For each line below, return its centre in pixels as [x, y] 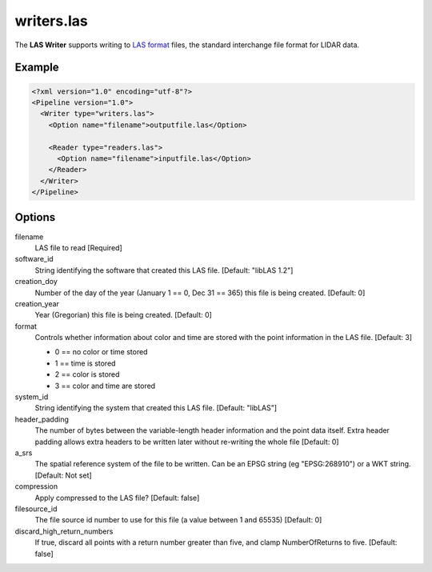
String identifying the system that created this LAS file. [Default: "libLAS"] [156, 408]
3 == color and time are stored [105, 386]
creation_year [37, 303]
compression [36, 486]
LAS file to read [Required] [79, 247]
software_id [34, 259]
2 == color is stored [87, 374]
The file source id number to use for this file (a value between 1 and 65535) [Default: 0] [178, 520]
